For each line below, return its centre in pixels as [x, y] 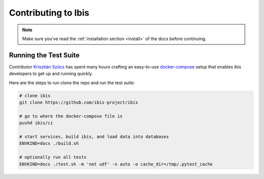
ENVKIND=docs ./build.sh [49, 144]
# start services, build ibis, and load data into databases [94, 136]
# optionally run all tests [53, 157]
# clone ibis [35, 96]
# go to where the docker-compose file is [71, 116]
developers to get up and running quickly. [51, 74]
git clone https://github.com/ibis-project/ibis [79, 102]
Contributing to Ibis [49, 13]
